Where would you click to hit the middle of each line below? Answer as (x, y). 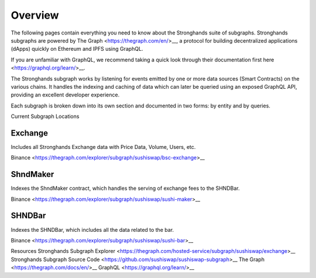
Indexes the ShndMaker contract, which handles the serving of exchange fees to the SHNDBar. (125, 188)
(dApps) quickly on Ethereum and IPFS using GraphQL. (77, 49)
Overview (35, 15)
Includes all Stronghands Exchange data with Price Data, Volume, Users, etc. (103, 147)
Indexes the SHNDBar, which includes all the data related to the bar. (92, 230)
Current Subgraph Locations (45, 116)
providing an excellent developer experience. (65, 95)
